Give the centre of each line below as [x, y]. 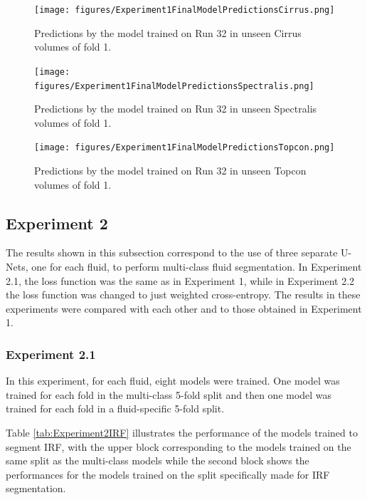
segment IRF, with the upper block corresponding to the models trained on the [179, 446]
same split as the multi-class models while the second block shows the [158, 460]
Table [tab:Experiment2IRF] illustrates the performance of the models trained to [182, 432]
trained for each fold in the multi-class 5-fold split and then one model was [169, 394]
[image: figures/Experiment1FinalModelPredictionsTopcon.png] [185, 148]
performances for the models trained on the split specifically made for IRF [168, 474]
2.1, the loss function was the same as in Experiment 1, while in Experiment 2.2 [180, 280]
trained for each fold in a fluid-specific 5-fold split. [115, 408]
